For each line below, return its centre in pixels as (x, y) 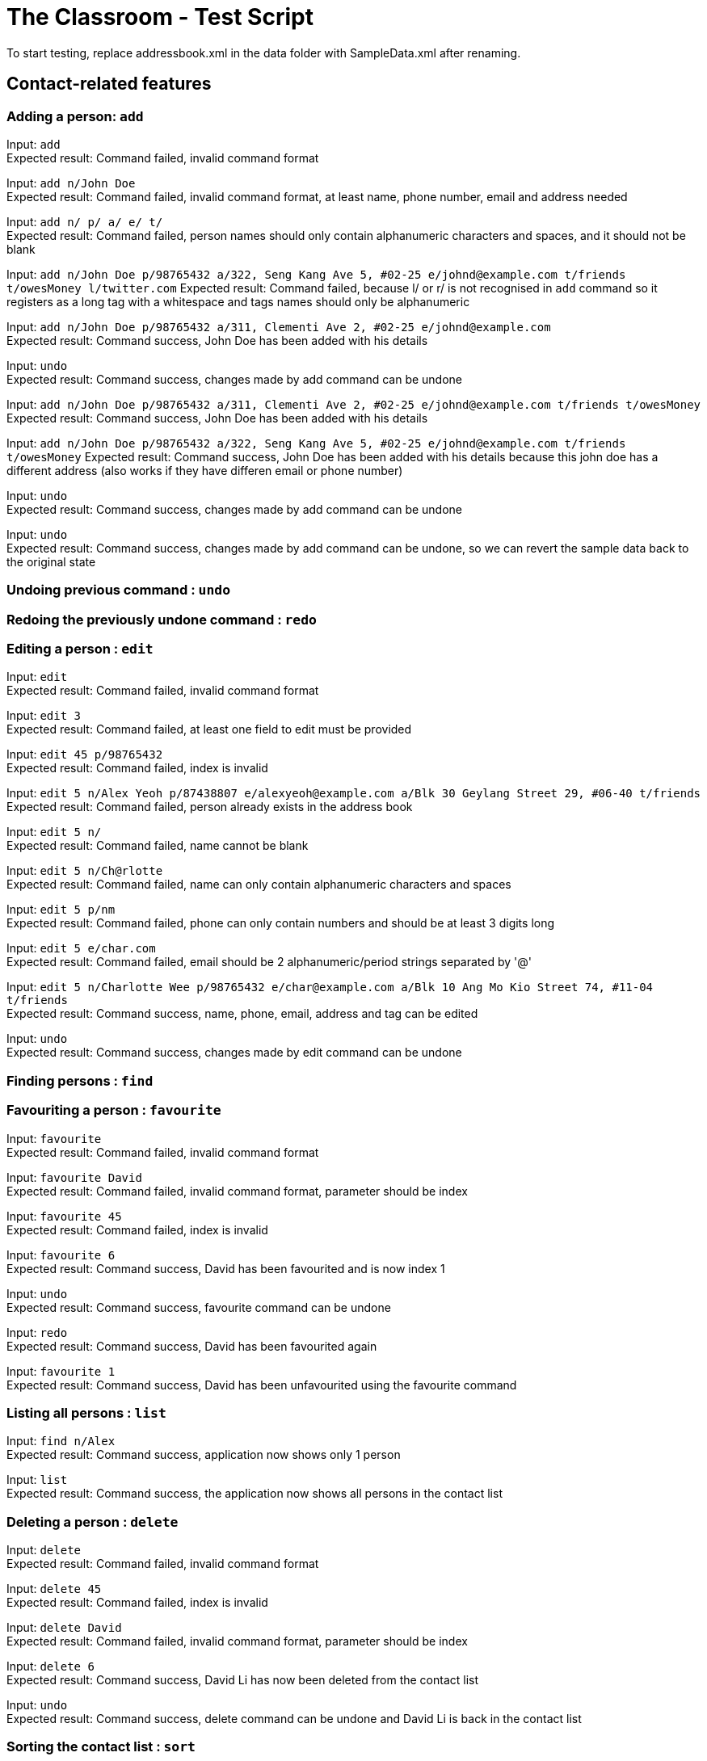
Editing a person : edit (80, 649)
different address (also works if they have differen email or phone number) (205, 470)
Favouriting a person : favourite (114, 1110)
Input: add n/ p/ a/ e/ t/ (85, 221)
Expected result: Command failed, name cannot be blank (158, 846)
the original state (51, 561)
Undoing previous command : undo (118, 590)
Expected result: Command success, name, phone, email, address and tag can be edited (242, 1014)
